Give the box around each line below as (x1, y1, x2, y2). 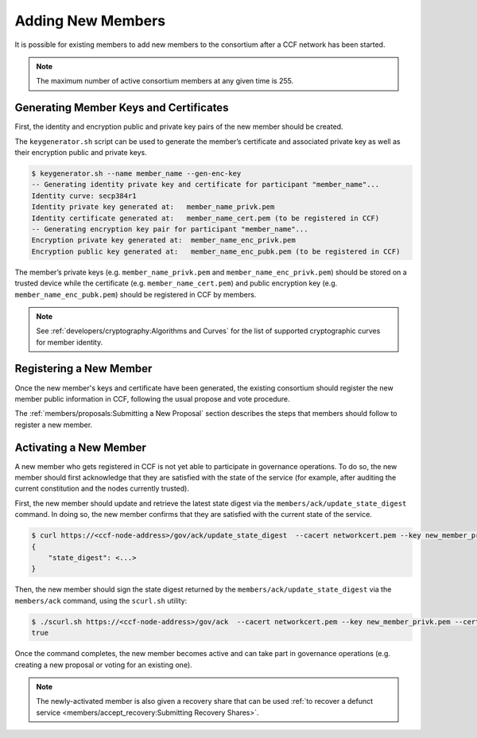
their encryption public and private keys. (14, 148, 147, 157)
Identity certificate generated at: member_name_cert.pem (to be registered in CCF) (31, 213, 380, 223)
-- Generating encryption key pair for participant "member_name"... (31, 224, 308, 234)
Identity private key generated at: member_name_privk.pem (31, 203, 275, 212)
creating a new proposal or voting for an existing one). (14, 660, 192, 670)
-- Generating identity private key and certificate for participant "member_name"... (31, 180, 380, 189)
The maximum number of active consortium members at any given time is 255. (36, 76, 294, 86)
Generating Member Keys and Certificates (14, 101, 229, 115)
